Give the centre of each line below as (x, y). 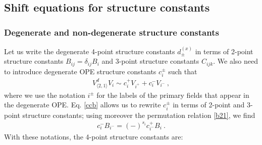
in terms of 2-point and (209, 105)
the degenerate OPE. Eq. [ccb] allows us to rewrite (83, 105)
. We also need (236, 61)
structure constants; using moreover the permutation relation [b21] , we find (139, 115)
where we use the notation (45, 95)
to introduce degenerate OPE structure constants (80, 71)
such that (183, 71)
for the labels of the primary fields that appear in (173, 95)
